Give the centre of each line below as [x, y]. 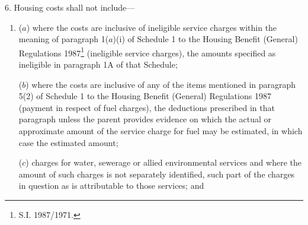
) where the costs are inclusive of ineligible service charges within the [152, 27]
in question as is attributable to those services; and [111, 186]
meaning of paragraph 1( [64, 39]
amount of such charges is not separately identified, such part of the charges [157, 174]
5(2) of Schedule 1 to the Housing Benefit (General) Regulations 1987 [145, 96]
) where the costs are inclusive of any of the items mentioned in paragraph [161, 84]
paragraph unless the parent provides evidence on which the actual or [145, 119]
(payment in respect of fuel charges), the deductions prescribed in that [147, 107]
